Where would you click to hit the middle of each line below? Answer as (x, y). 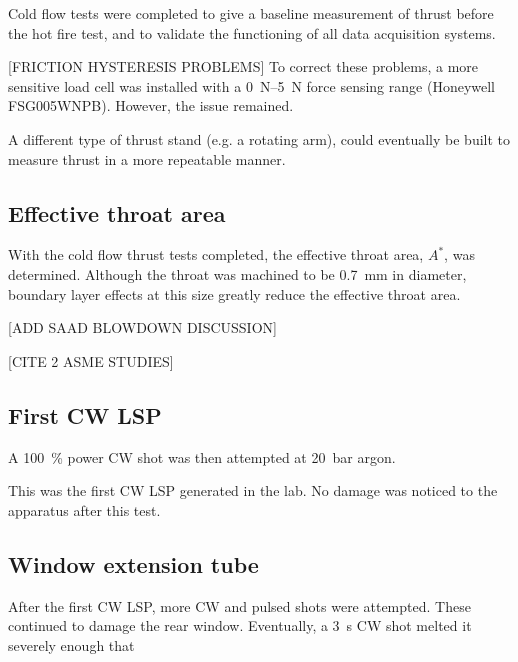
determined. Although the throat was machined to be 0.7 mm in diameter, (237, 273)
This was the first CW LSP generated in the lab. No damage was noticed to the (253, 490)
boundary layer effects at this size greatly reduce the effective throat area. (234, 293)
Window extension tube (133, 563)
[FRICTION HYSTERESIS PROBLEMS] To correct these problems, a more (243, 66)
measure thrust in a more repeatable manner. (147, 158)
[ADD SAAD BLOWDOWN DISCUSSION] (142, 327)
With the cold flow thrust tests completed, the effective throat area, (216, 254)
